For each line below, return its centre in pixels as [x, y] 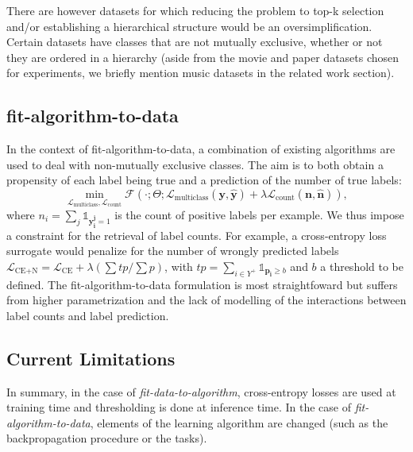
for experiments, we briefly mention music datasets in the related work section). [201, 73]
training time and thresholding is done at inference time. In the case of [179, 407]
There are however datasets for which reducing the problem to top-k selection [195, 10]
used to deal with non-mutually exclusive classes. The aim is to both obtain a [195, 164]
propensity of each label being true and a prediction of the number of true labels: [204, 180]
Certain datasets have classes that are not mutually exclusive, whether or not [195, 42]
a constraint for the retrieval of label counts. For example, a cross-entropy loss [197, 235]
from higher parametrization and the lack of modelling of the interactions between [206, 300]
